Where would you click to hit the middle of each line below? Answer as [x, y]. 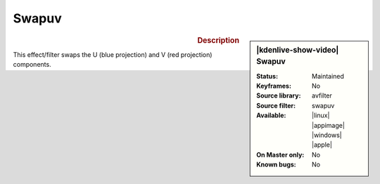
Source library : [279, 96]
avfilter [322, 96]
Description [218, 40]
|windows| [327, 135]
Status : [267, 76]
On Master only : [280, 155]
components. [32, 65]
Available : [271, 115]
